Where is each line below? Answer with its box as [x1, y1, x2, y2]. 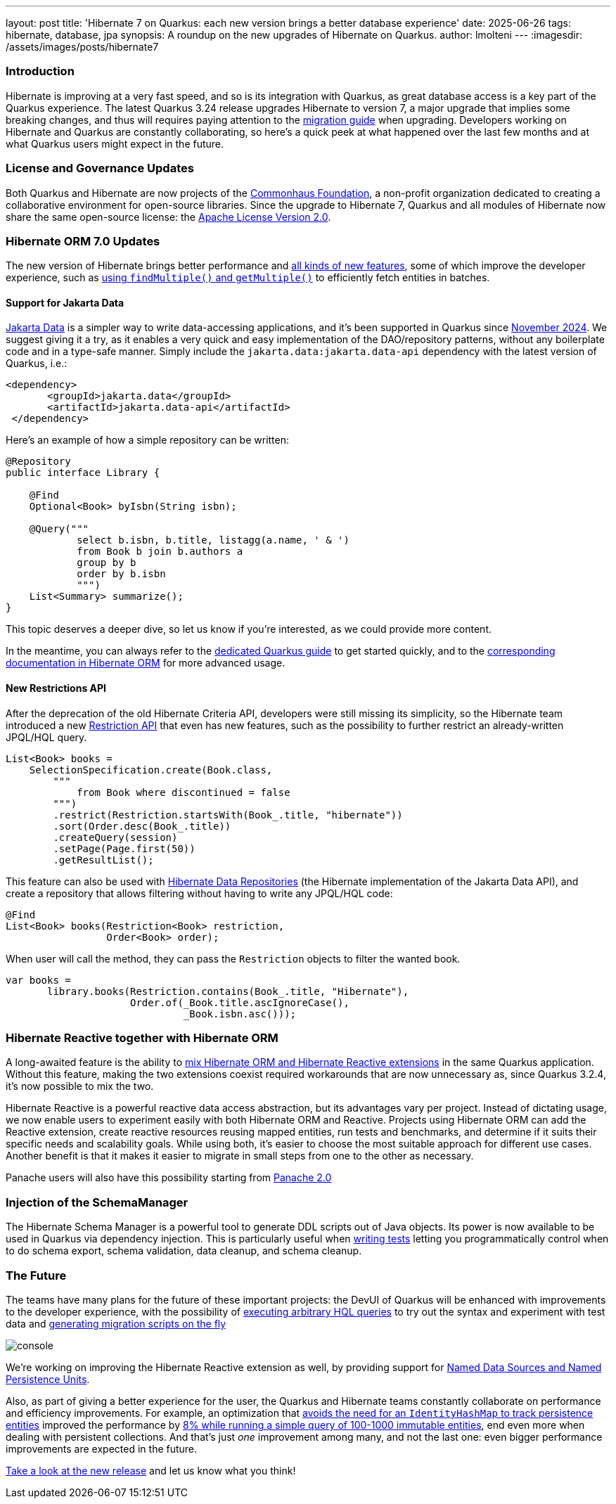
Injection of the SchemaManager [6, 1195, 188, 1209]
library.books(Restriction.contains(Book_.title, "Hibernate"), [47, 985, 409, 997]
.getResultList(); [53, 854, 154, 866]
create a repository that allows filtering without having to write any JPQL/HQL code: [6, 887, 393, 899]
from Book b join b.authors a [77, 546, 243, 558]
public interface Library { [6, 467, 160, 479]
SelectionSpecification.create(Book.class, [29, 764, 273, 776]
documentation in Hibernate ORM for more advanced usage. [6, 657, 285, 669]
